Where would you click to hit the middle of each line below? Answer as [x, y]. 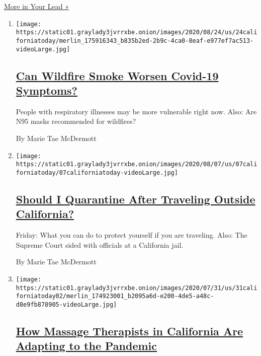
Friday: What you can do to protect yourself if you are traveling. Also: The [132, 235]
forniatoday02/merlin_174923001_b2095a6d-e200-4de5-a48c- [115, 296]
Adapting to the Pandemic [86, 346]
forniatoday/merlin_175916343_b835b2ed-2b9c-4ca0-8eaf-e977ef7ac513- [135, 41]
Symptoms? [47, 90]
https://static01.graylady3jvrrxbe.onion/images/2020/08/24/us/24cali [137, 32]
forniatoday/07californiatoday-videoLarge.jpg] [97, 172]
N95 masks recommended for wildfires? [76, 121]
